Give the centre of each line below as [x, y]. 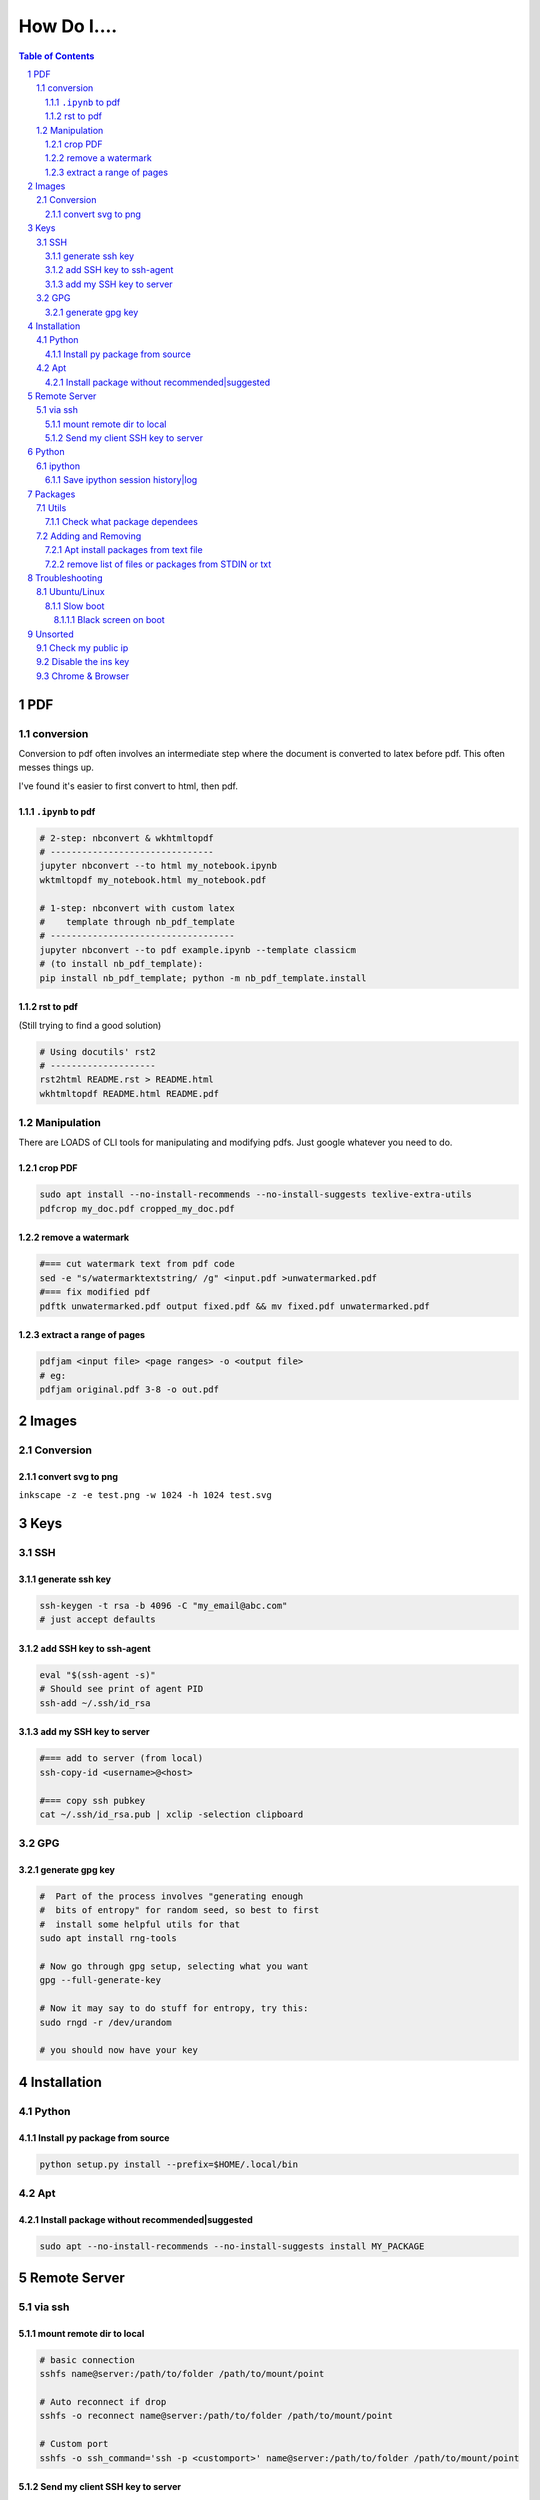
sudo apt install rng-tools [108, 1938]
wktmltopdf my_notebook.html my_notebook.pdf [153, 879]
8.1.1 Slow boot [75, 606]
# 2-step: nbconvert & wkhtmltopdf [126, 838]
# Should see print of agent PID [121, 1689]
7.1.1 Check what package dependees [122, 522]
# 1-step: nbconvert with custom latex [137, 908]
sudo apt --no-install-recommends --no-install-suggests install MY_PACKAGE [232, 2246]
